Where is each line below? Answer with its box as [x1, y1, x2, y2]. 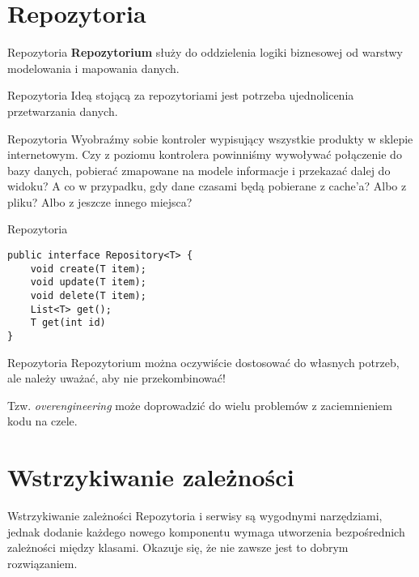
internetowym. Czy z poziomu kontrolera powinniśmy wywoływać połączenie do [7, 146, 402, 163]
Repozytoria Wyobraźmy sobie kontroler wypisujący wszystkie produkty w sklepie [7, 130, 413, 147]
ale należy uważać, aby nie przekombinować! [7, 370, 226, 387]
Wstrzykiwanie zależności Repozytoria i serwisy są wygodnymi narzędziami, [7, 507, 383, 524]
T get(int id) [30, 317, 106, 329]
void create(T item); [30, 263, 146, 275]
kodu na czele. [7, 412, 78, 430]
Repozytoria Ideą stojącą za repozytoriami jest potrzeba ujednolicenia [7, 87, 354, 104]
